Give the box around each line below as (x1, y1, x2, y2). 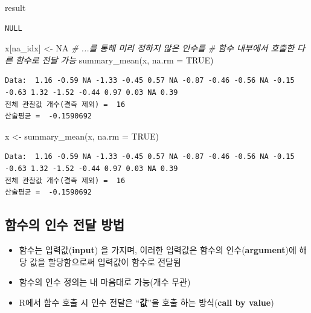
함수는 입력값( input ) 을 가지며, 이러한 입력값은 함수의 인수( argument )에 (19, 243, 297, 256)
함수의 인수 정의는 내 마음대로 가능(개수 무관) (19, 276, 191, 288)
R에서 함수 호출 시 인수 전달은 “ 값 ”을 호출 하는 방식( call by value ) (19, 295, 274, 308)
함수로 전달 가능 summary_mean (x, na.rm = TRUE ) (15, 53, 214, 66)
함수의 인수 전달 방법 (5, 215, 125, 234)
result (5, 1, 26, 13)
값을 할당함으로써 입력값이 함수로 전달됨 (30, 255, 181, 268)
